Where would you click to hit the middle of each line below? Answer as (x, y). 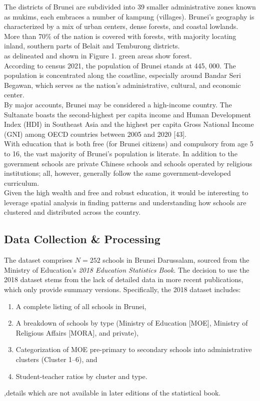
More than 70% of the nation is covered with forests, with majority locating (120, 36)
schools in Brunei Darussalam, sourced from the (176, 260)
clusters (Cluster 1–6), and (56, 359)
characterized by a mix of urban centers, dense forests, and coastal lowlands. (121, 26)
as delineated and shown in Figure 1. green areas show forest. (98, 55)
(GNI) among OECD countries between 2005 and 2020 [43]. (95, 134)
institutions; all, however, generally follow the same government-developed (117, 173)
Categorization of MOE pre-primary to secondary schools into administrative (134, 349)
